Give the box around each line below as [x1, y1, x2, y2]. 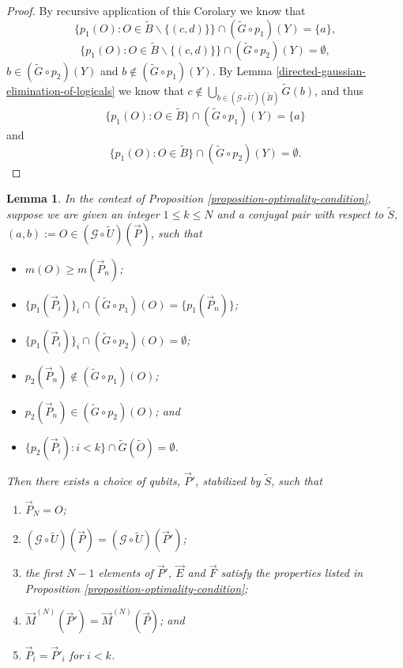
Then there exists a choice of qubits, [6, 472, 180, 488]
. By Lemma [212, 62, 273, 78]
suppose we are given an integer [6, 206, 160, 222]
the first [24, 564, 63, 581]
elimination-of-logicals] [6, 82, 115, 98]
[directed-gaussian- [276, 62, 366, 78]
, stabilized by [195, 472, 261, 488]
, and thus [314, 82, 363, 98]
